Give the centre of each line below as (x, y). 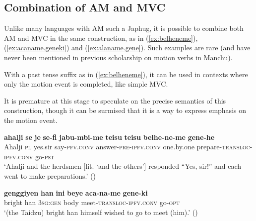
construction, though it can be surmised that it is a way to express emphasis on (125, 110)
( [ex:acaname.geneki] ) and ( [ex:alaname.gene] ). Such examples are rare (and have (127, 48)
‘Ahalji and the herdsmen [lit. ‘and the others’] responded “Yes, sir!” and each (123, 166)
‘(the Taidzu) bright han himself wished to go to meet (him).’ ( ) (101, 212)
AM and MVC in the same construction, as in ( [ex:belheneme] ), (101, 38)
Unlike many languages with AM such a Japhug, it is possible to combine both (124, 28)
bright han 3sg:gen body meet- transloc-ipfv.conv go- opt (92, 202)
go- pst (45, 156)
